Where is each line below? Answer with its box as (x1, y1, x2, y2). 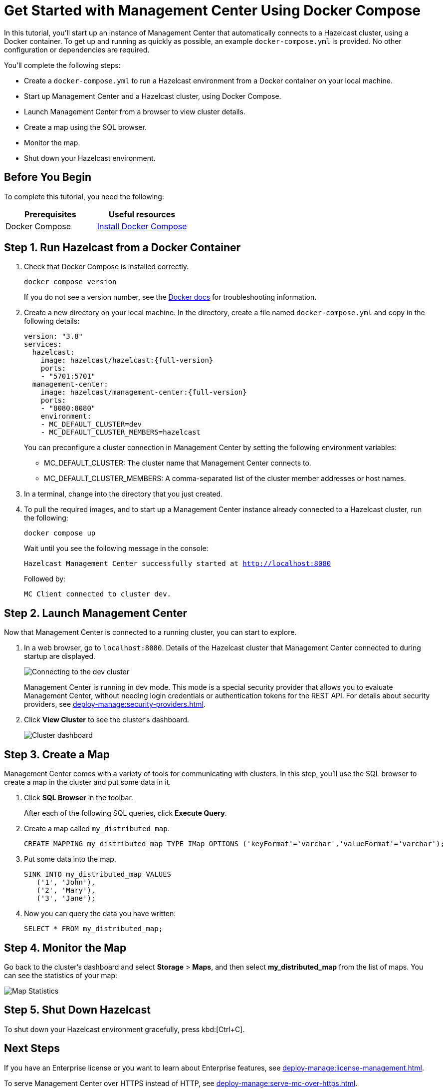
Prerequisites (24, 209, 76, 219)
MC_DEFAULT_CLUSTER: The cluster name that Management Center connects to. (44, 459, 311, 468)
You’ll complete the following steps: (4, 60, 121, 69)
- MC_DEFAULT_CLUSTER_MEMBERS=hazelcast (40, 428, 201, 437)
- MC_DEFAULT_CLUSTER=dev (40, 420, 142, 429)
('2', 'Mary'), (36, 886, 96, 895)
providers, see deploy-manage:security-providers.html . (24, 700, 206, 709)
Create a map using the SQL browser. (24, 122, 147, 131)
